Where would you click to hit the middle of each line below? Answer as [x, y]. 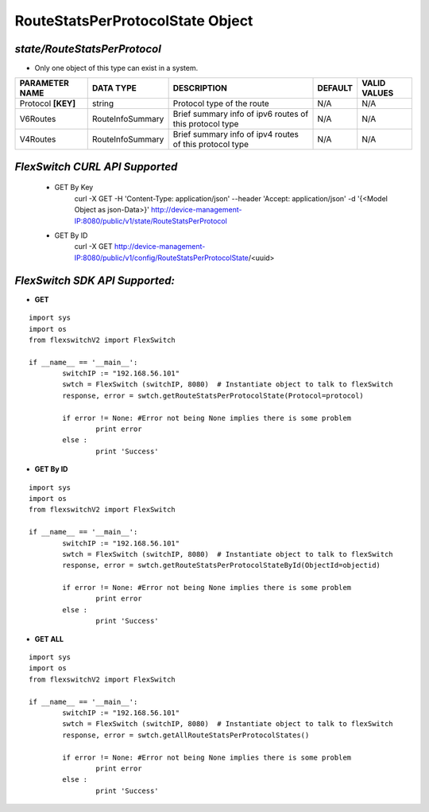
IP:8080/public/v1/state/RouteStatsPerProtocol [151, 221]
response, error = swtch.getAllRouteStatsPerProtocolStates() [186, 735]
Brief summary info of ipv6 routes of [241, 114]
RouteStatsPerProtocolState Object [134, 21]
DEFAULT [335, 88]
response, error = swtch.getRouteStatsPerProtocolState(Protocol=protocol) [213, 395]
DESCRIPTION [200, 88]
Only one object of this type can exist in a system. [116, 68]
